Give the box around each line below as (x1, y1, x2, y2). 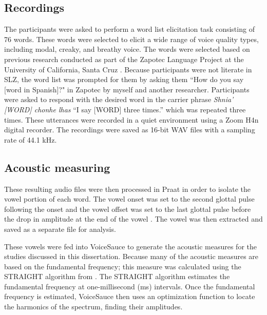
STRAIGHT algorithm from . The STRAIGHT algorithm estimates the (4, 271, 230, 282)
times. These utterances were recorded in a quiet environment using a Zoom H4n (4, 114, 259, 125)
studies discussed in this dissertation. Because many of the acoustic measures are (4, 251, 259, 262)
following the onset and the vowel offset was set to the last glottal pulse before (4, 203, 251, 214)
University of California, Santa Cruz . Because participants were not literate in (4, 64, 252, 74)
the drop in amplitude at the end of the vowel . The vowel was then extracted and (4, 213, 263, 224)
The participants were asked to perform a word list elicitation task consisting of (4, 24, 255, 34)
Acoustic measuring (4, 159, 110, 175)
